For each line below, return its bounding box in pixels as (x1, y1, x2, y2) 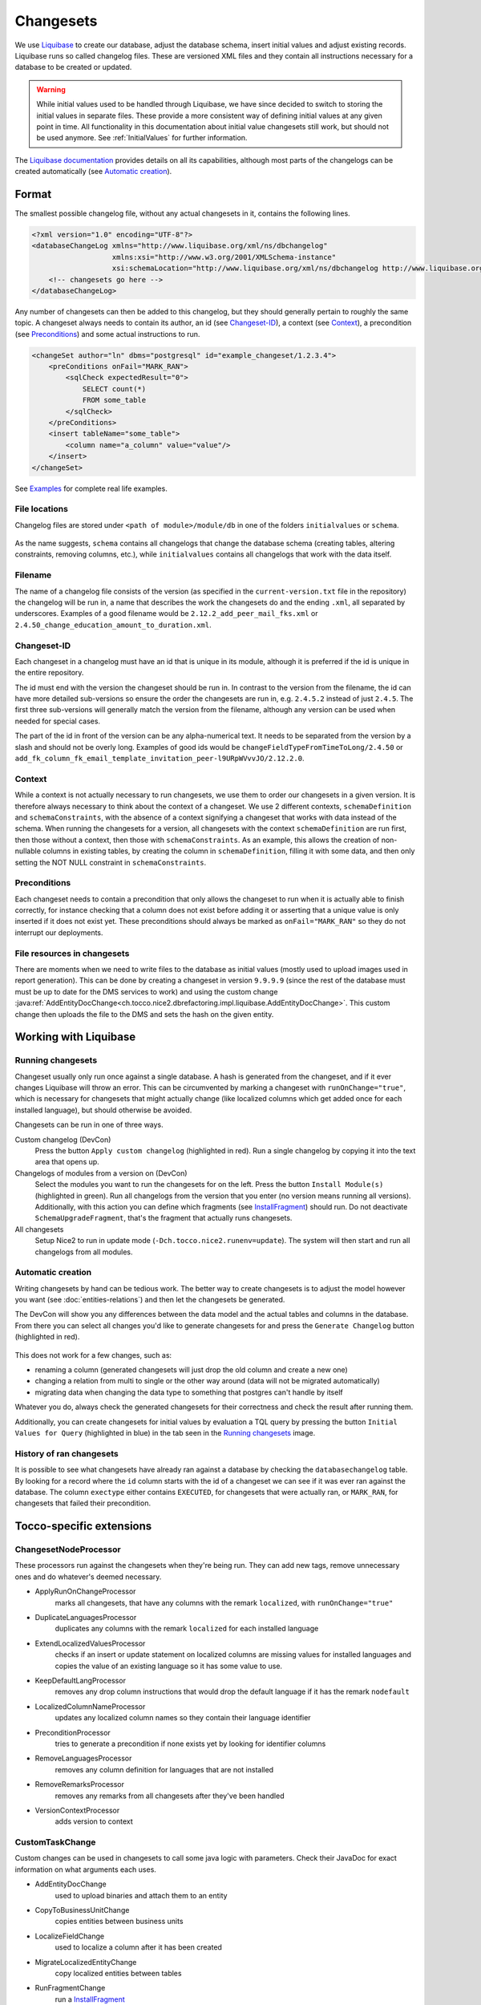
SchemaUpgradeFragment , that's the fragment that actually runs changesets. (34, 1213, 293, 1223)
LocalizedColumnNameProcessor (34, 1701, 146, 1711)
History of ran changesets (14, 1448, 119, 1459)
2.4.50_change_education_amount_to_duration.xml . (14, 620, 212, 630)
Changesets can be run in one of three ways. (14, 1120, 164, 1130)
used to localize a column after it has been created (55, 1942, 222, 1952)
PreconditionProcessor (34, 1728, 111, 1737)
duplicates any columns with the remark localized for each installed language (55, 1624, 319, 1634)
